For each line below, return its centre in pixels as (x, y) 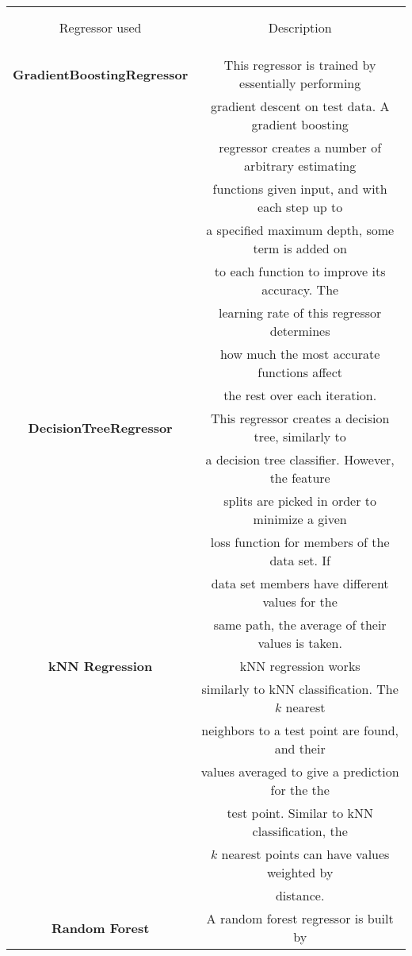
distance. (300, 895)
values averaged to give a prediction (300, 771)
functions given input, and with (300, 189)
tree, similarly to (300, 436)
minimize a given (300, 519)
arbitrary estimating (300, 166)
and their (300, 748)
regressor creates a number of (300, 147)
